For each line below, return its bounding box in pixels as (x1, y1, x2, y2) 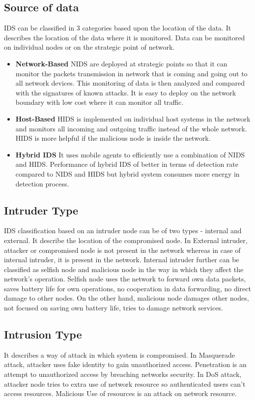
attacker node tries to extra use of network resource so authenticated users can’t (4, 378, 246, 389)
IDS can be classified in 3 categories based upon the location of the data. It (4, 23, 231, 33)
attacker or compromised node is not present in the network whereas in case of (4, 245, 241, 255)
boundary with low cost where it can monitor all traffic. (15, 97, 184, 107)
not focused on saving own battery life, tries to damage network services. (4, 303, 223, 313)
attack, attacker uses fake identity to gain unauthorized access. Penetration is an (4, 359, 247, 369)
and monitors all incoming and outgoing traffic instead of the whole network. (15, 123, 247, 133)
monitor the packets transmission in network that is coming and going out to (15, 68, 248, 78)
